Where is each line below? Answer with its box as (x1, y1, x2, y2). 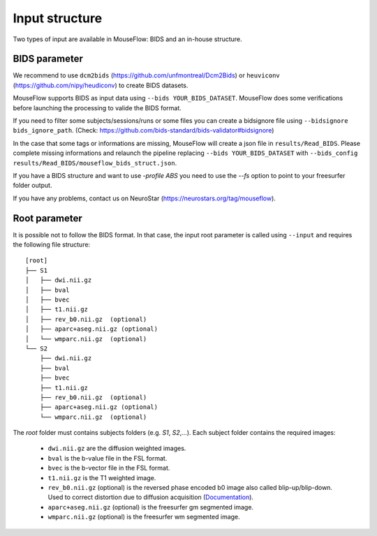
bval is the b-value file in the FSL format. (47, 454, 168, 462)
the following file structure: (13, 241, 91, 249)
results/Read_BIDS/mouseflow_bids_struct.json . (13, 158, 177, 167)
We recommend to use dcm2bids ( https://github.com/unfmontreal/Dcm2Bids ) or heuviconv (13, 71, 281, 80)
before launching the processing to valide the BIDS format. (13, 103, 182, 112)
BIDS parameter (13, 53, 83, 65)
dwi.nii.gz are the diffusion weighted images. (47, 444, 186, 453)
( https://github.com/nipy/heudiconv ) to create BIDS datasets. (13, 81, 188, 89)
